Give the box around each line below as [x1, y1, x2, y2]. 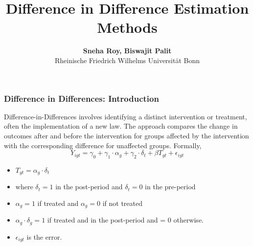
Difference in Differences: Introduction [4, 92, 159, 104]
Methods [97, 17, 158, 37]
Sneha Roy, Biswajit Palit [83, 45, 172, 56]
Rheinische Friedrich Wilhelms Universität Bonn [54, 55, 200, 65]
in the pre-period [145, 181, 196, 192]
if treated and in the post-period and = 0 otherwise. [47, 215, 204, 225]
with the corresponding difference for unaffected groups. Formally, [4, 140, 202, 150]
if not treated [102, 198, 142, 208]
